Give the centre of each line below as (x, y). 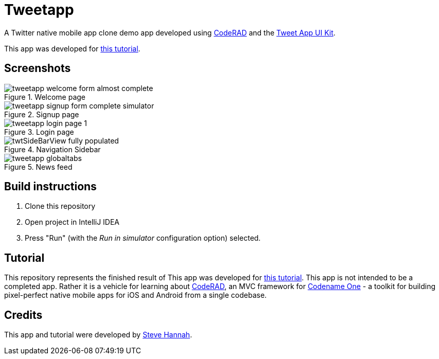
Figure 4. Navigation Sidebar (52, 149)
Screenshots (38, 68)
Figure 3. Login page (39, 132)
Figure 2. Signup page (42, 114)
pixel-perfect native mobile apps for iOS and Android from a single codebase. (136, 295)
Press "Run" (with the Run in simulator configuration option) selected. (143, 238)
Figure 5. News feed (38, 167)
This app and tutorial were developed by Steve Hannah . (98, 335)
